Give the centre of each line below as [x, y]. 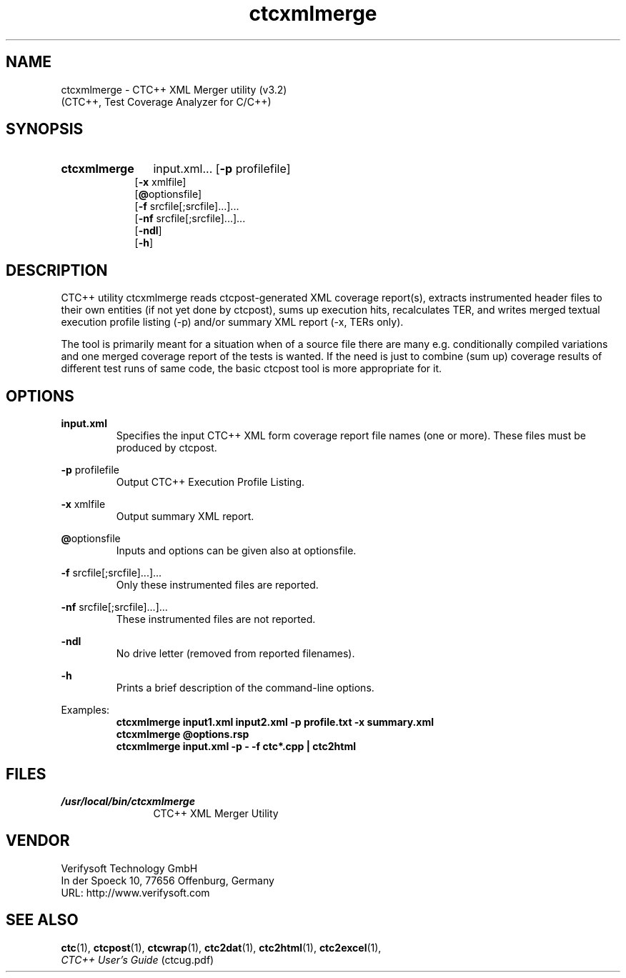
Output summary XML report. [185, 517]
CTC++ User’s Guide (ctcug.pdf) [138, 959]
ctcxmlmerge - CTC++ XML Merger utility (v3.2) [174, 89]
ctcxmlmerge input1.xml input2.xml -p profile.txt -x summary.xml [275, 722]
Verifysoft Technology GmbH [129, 868]
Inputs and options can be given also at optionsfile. [236, 551]
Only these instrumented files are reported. [217, 585]
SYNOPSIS [45, 129]
